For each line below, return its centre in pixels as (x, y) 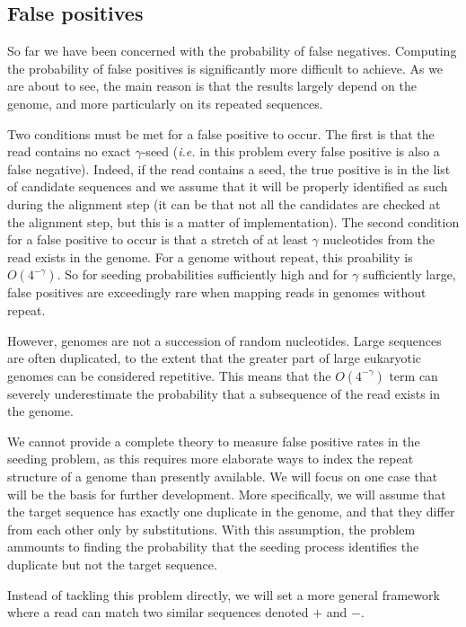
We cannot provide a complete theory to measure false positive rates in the (214, 441)
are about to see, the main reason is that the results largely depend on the (212, 86)
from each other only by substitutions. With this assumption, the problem (211, 529)
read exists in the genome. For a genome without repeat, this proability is (210, 256)
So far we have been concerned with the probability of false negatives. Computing (232, 51)
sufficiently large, (409, 274)
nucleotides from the (379, 239)
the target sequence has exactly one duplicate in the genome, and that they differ (231, 512)
